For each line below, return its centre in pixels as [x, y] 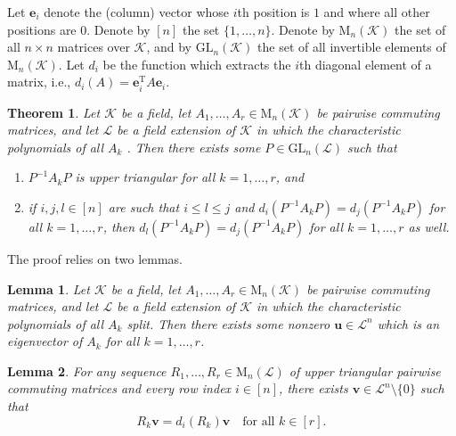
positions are [42, 29]
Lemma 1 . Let [49, 288]
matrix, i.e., [39, 82]
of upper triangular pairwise [365, 370]
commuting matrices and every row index [119, 388]
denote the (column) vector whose [137, 12]
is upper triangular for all [145, 177]
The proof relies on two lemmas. [95, 258]
